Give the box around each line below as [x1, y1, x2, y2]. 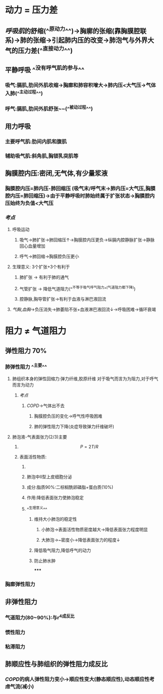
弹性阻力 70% [5, 346, 47, 355]
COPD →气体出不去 [26, 403, 65, 409]
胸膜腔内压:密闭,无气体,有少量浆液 [5, 169, 108, 178]
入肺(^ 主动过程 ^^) [5, 89, 43, 97]
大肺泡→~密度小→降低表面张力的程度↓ [41, 537, 121, 543]
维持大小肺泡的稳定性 [34, 516, 77, 522]
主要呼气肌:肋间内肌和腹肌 [5, 138, 67, 145]
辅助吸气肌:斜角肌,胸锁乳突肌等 [5, 153, 79, 159]
